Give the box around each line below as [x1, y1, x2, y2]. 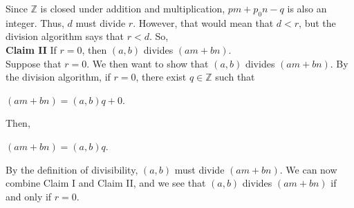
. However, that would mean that [133, 15, 274, 30]
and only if [6, 189, 52, 203]
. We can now [279, 162, 337, 176]
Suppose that [6, 56, 62, 70]
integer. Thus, [6, 15, 64, 30]
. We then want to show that [86, 56, 209, 70]
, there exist [136, 70, 187, 84]
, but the [299, 15, 336, 30]
